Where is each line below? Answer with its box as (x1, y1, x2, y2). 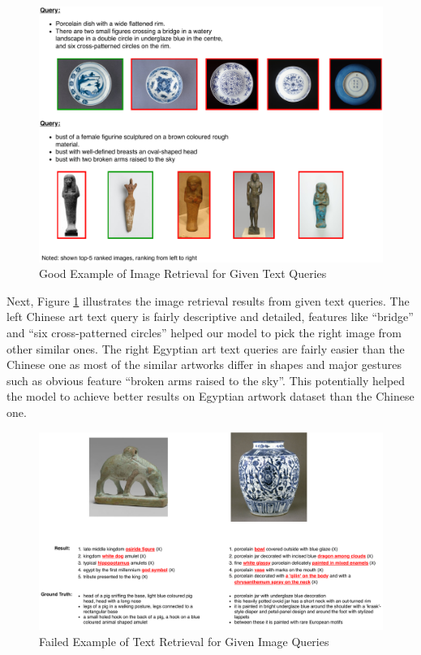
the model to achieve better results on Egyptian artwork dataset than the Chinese (6, 388, 415, 405)
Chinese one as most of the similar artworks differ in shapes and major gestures (6, 356, 402, 373)
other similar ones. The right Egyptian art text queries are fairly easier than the (6, 340, 405, 357)
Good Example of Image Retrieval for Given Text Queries (39, 265, 327, 282)
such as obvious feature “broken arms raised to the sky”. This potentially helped (6, 371, 406, 388)
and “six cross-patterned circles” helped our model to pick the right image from (6, 324, 402, 341)
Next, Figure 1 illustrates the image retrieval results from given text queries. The (6, 292, 410, 309)
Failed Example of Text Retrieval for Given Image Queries (39, 632, 329, 649)
